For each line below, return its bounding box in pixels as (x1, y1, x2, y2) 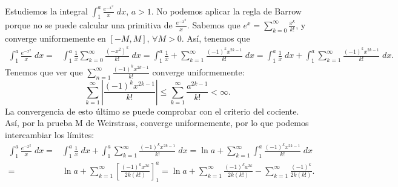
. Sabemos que (187, 18, 240, 31)
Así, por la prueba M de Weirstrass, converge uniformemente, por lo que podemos (5, 116, 309, 129)
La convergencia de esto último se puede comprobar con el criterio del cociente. (5, 104, 299, 117)
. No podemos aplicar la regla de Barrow (151, 4, 302, 17)
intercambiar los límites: (5, 128, 95, 141)
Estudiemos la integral (5, 4, 88, 17)
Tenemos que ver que (5, 65, 83, 78)
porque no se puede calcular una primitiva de (5, 18, 173, 31)
